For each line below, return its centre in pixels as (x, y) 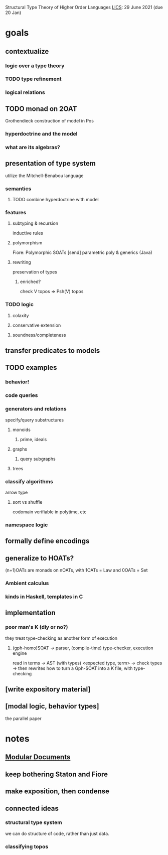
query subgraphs (38, 459)
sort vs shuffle (27, 502)
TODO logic (20, 305)
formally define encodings (47, 541)
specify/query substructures (35, 420)
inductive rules (28, 233)
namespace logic (27, 525)
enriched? (30, 282)
